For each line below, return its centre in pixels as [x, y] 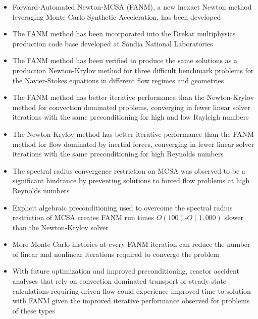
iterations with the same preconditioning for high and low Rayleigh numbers [131, 117]
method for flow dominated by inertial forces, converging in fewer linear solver [133, 144]
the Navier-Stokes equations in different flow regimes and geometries [118, 80]
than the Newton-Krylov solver [60, 227]
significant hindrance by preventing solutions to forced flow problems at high [131, 180]
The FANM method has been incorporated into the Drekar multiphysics [124, 34]
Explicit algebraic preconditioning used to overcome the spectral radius [122, 207]
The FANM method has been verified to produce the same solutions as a [125, 60]
